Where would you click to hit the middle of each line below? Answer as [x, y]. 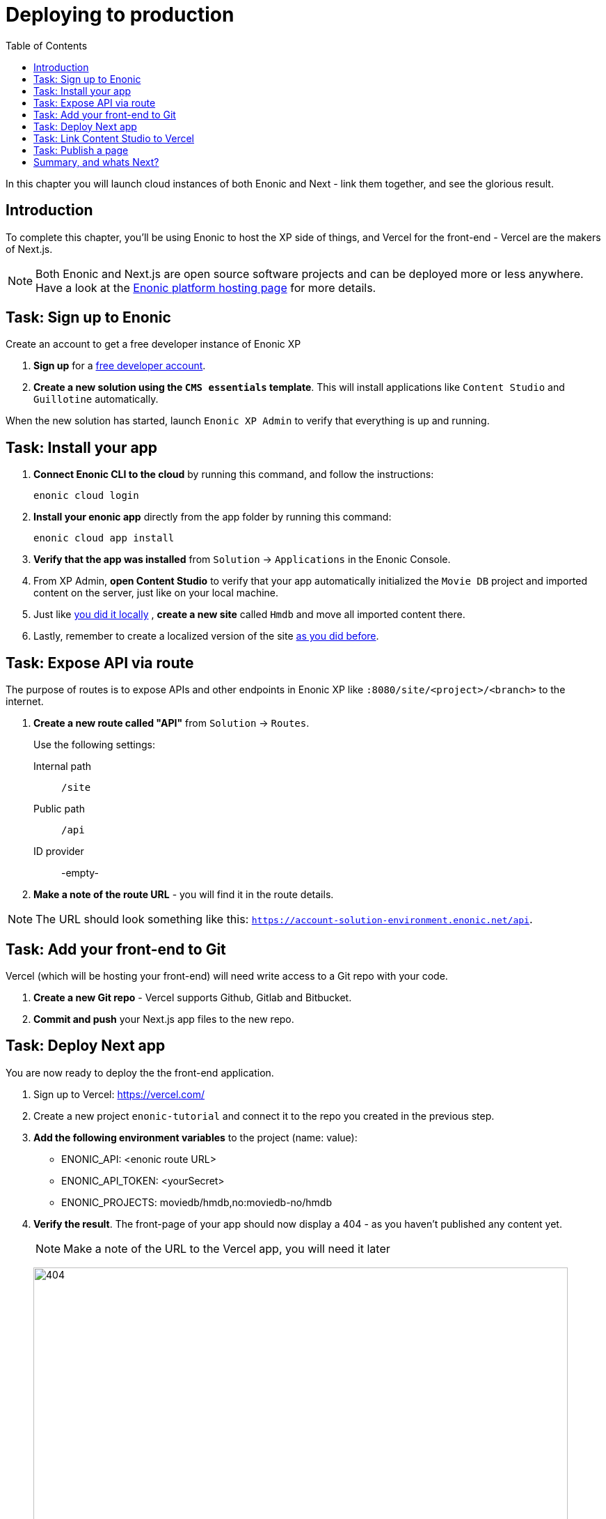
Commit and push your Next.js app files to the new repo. [164, 1019]
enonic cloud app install [104, 538]
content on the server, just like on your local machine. [156, 593]
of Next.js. [29, 249]
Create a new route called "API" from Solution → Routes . [172, 723]
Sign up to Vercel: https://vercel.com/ [119, 1094]
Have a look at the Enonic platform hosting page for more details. [206, 287]
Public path [59, 809]
